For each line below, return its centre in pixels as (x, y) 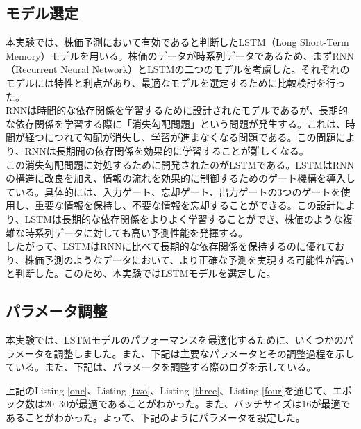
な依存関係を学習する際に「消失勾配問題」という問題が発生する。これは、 (176, 123)
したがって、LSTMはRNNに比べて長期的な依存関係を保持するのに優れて (170, 246)
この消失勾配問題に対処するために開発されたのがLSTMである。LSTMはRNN (180, 164)
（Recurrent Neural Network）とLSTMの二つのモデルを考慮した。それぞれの (178, 69)
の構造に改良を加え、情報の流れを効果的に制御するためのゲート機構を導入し (180, 178)
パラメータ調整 (57, 311)
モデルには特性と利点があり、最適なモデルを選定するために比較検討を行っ (176, 82)
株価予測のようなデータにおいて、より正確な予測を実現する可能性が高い (190, 259)
